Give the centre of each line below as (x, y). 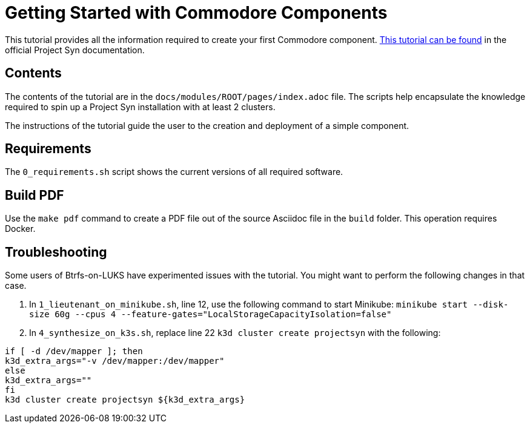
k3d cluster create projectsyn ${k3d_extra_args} (125, 400)
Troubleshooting (56, 252)
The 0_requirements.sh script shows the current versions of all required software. (174, 172)
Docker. (20, 229)
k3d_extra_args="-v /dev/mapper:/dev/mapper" (115, 361)
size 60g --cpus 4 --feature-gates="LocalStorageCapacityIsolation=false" (210, 314)
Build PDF (35, 195)
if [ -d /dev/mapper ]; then (74, 351)
